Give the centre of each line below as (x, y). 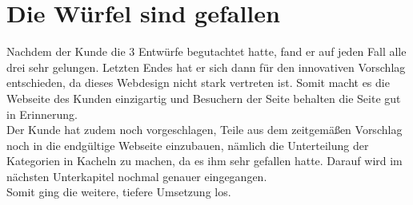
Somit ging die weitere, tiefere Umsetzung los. (119, 192)
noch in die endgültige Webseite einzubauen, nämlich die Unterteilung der (188, 145)
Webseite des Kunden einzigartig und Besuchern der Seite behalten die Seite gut (204, 98)
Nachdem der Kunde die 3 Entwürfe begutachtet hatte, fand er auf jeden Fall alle (206, 51)
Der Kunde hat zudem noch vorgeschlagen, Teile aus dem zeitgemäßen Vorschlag (204, 130)
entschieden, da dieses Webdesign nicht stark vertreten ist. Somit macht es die (198, 83)
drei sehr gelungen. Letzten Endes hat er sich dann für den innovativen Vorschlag (206, 67)
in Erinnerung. (42, 114)
